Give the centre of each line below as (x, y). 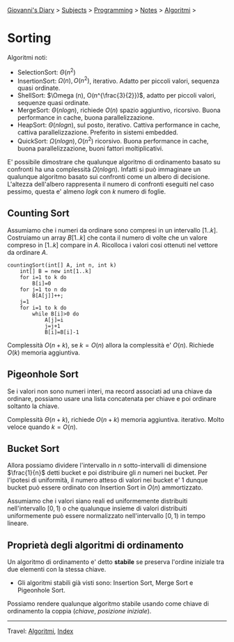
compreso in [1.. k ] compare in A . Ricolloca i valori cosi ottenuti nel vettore (112, 245)
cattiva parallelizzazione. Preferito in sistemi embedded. (98, 132)
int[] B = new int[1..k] (56, 271)
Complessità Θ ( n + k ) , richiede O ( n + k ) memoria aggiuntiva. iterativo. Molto (116, 419)
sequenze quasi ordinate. (54, 103)
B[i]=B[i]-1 (62, 332)
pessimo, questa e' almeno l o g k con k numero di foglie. (87, 191)
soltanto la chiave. (33, 406)
